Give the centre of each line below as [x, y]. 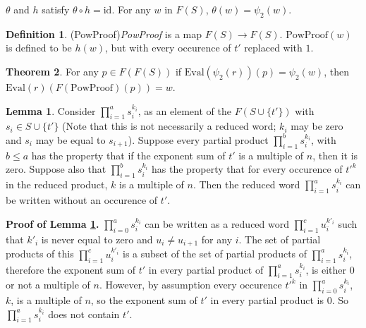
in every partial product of [206, 269]
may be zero [317, 126]
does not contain [84, 314]
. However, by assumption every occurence [190, 285]
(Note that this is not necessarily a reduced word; [169, 126]
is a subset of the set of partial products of [215, 254]
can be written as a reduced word [217, 224]
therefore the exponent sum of [71, 269]
